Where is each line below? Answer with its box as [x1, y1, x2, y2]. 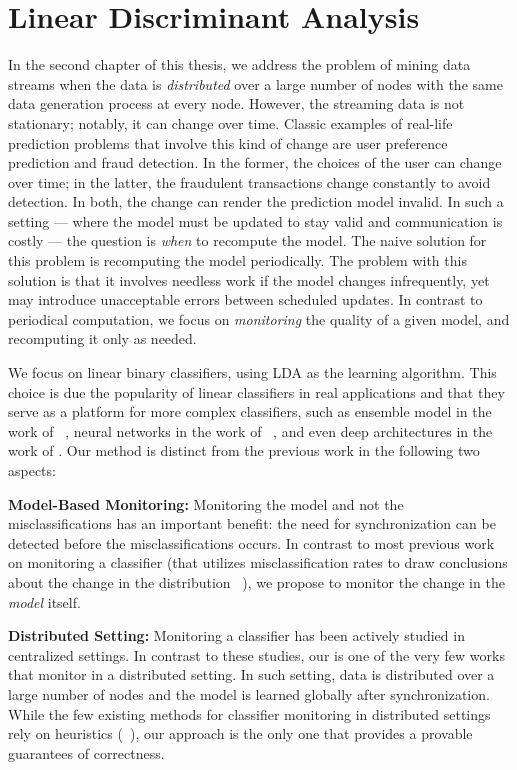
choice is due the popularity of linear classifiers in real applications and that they [8, 381, 505, 402]
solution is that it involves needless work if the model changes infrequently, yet [8, 269, 490, 290]
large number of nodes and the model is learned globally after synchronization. [8, 683, 490, 704]
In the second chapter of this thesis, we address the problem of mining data [8, 54, 471, 75]
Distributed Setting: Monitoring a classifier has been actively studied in [8, 625, 465, 646]
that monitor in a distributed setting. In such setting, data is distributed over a [8, 664, 495, 685]
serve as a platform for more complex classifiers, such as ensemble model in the [8, 401, 492, 422]
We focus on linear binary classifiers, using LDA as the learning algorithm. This [8, 362, 497, 383]
